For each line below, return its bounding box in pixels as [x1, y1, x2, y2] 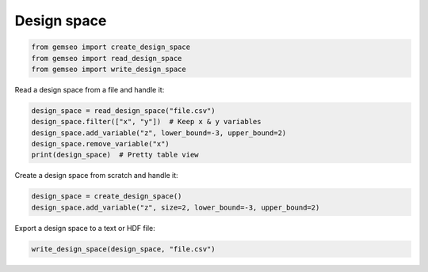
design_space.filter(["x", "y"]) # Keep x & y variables [31, 117, 262, 127]
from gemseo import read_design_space [31, 54, 182, 62]
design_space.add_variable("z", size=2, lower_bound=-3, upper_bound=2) [31, 202, 320, 212]
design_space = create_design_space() [31, 192, 182, 201]
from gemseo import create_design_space [31, 43, 190, 51]
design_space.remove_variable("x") [31, 139, 170, 149]
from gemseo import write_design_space [31, 64, 186, 74]
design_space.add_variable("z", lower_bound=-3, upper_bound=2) [31, 128, 287, 138]
